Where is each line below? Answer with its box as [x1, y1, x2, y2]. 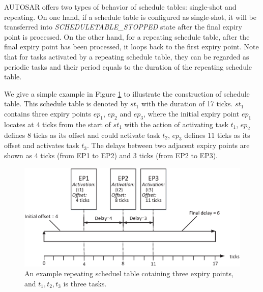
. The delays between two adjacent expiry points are [87, 140, 250, 151]
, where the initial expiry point [143, 108, 240, 119]
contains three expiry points [4, 108, 91, 119]
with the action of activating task [124, 119, 228, 129]
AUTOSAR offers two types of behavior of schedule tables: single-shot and [4, 2, 237, 12]
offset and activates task [4, 140, 79, 151]
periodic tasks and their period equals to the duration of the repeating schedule [4, 61, 252, 72]
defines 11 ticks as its [184, 129, 250, 140]
